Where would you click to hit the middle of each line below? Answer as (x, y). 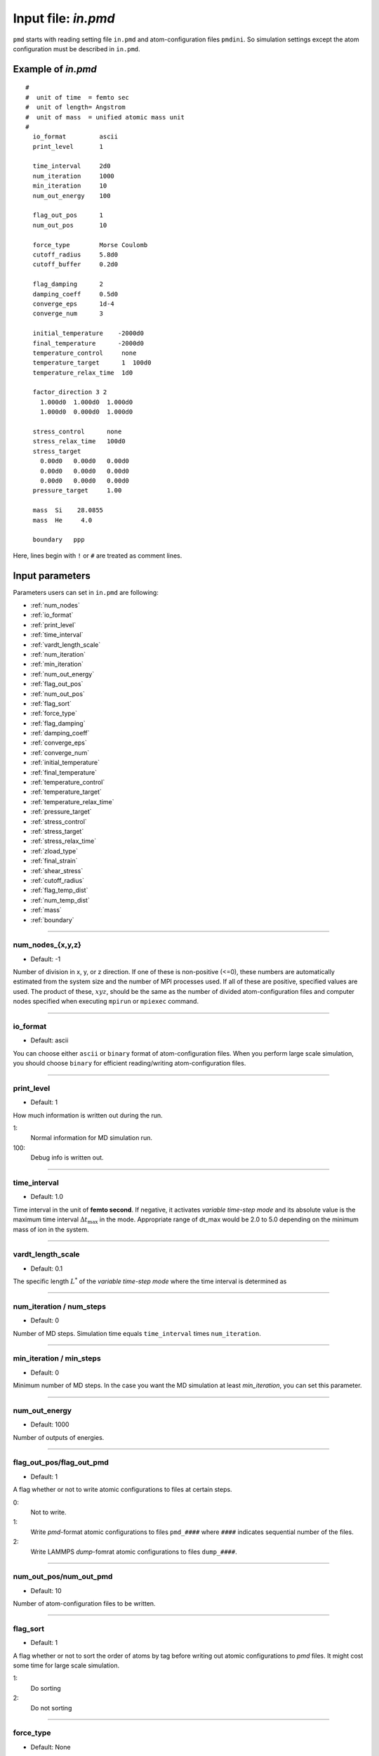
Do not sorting (51, 1708)
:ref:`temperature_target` (66, 792)
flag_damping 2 (68, 284)
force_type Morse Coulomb (90, 245)
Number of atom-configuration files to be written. (84, 1604)
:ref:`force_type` (54, 714)
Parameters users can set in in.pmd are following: (86, 592)
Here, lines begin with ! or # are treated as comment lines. (98, 556)
